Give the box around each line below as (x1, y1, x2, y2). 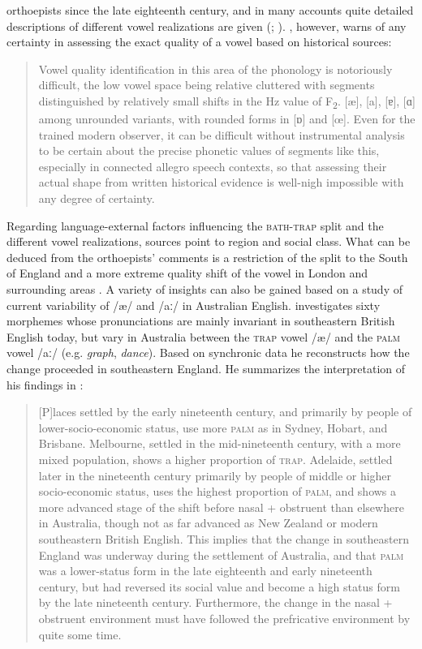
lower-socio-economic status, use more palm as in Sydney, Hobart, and (38, 419, 388, 436)
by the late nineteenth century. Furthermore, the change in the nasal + (38, 594, 393, 611)
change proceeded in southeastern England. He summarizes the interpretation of (6, 360, 406, 376)
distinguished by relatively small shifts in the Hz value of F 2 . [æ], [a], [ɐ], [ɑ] (38, 92, 416, 111)
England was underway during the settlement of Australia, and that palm (38, 546, 404, 563)
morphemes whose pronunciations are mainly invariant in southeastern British (6, 312, 395, 329)
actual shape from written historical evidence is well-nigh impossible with (38, 174, 404, 191)
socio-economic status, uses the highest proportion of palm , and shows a (38, 483, 397, 500)
